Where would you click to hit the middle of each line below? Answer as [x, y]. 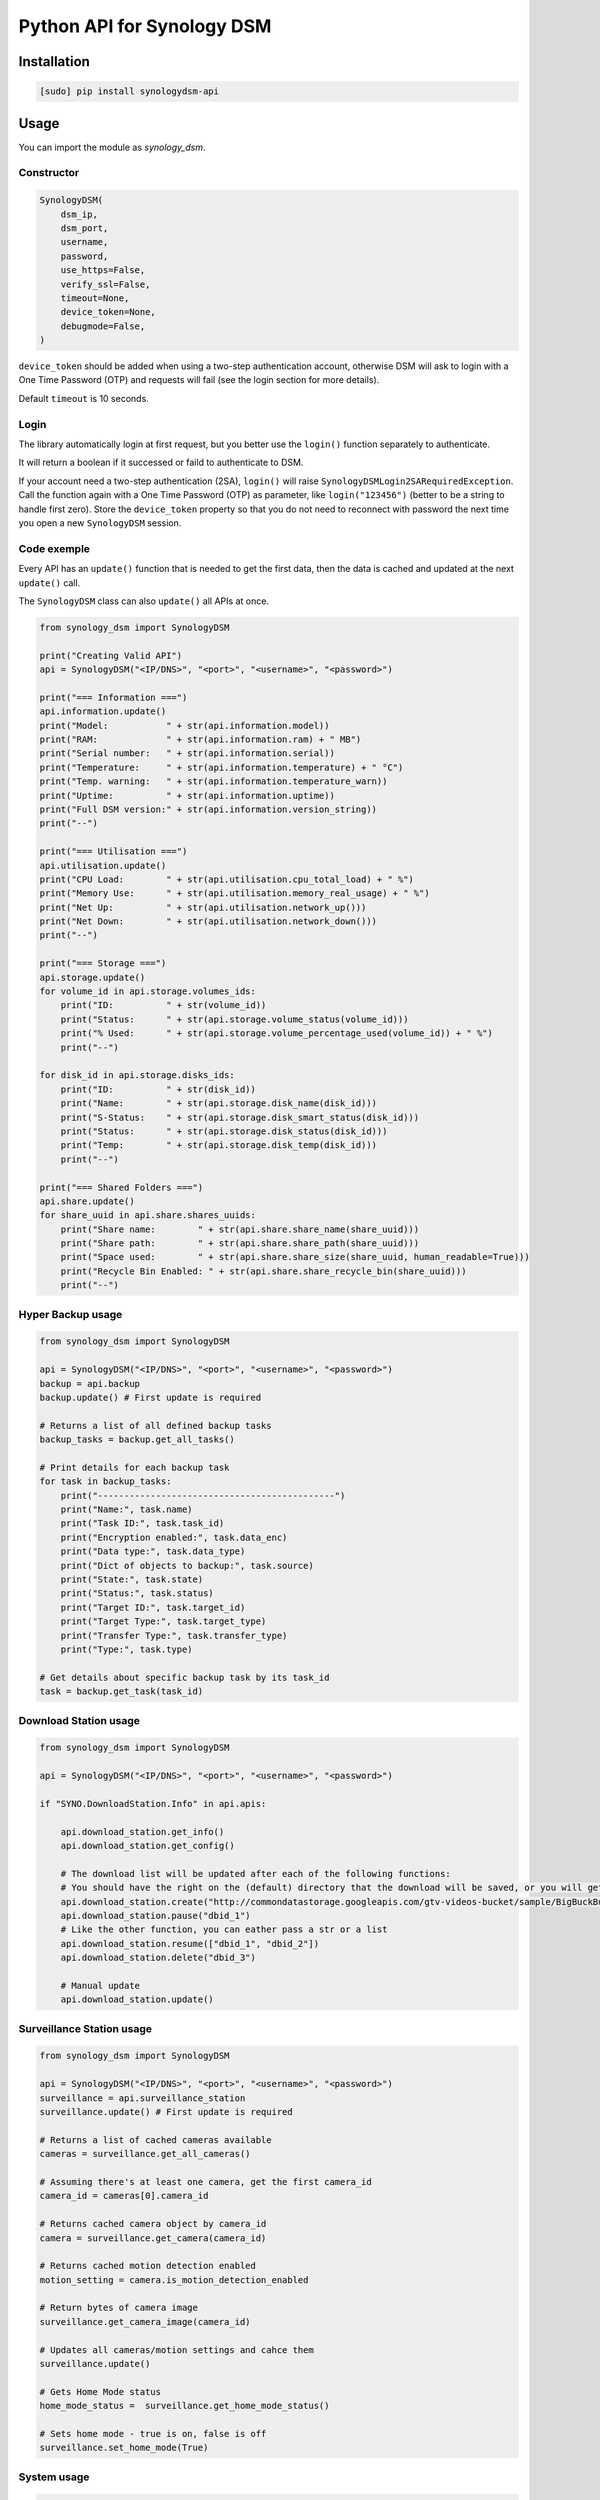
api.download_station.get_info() [142, 1831]
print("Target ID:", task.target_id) [153, 1607]
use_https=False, [103, 270]
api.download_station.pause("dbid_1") [155, 1915]
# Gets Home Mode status [100, 2391]
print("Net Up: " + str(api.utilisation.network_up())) [203, 907]
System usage [54, 2477]
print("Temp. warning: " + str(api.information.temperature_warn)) [213, 781]
